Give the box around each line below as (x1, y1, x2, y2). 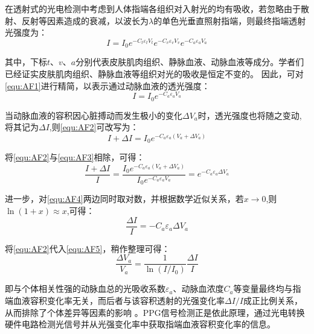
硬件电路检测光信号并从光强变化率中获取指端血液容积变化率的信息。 (5, 318, 275, 330)
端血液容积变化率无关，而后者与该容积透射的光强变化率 (5, 294, 225, 306)
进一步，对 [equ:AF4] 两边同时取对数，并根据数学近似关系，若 (5, 192, 244, 205)
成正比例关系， (243, 294, 303, 306)
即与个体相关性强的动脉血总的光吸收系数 (5, 282, 165, 295)
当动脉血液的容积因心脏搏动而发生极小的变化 (5, 109, 182, 121)
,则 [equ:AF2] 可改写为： (49, 121, 139, 133)
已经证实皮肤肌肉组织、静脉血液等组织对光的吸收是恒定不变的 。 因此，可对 (5, 67, 304, 80)
